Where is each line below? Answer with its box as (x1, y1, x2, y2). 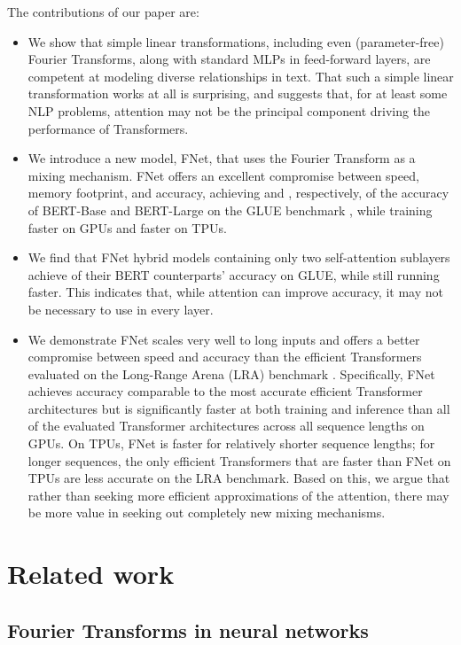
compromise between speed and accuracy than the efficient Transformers (27, 347, 422, 366)
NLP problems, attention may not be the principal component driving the (27, 101, 431, 120)
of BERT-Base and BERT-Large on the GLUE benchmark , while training (27, 200, 433, 219)
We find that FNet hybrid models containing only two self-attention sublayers (27, 248, 450, 267)
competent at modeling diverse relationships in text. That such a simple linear (27, 66, 454, 85)
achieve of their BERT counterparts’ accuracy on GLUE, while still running (27, 265, 440, 284)
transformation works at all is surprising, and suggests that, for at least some (27, 84, 448, 103)
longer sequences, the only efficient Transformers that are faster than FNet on (27, 451, 451, 470)
